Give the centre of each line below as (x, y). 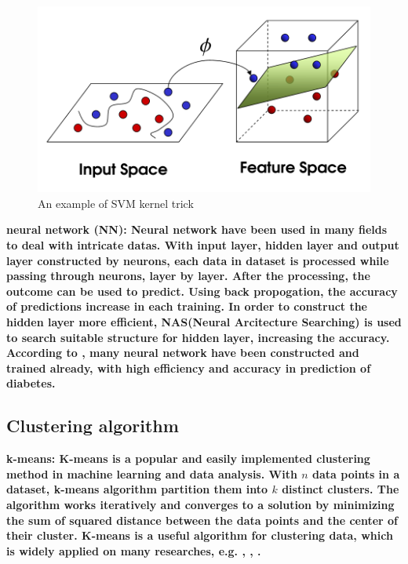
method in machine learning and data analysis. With (152, 473)
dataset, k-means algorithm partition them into (137, 489)
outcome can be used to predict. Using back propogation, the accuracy (202, 291)
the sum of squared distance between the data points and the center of (202, 520)
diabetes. (31, 383)
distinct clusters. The (341, 489)
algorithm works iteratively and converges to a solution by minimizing (200, 504)
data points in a (356, 473)
